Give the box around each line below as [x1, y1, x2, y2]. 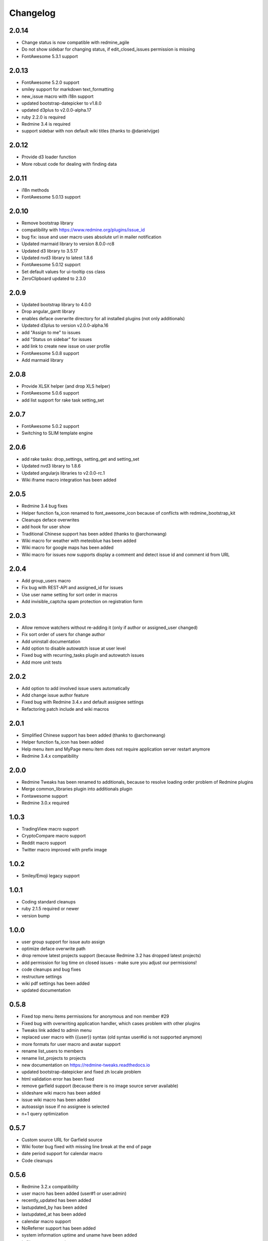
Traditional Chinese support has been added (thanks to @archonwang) [21, 531, 167, 537]
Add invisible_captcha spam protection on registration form [21, 598, 143, 604]
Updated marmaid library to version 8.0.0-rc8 [21, 241, 115, 247]
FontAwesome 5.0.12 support [21, 262, 81, 268]
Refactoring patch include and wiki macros [21, 706, 109, 712]
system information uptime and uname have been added [21, 1232, 137, 1238]
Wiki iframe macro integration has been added [21, 477, 117, 483]
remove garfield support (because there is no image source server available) [21, 1083, 179, 1089]
